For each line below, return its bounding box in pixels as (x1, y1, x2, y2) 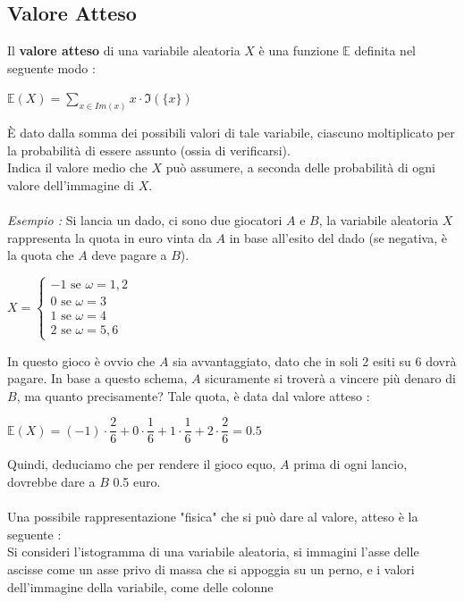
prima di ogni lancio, (293, 455, 408, 473)
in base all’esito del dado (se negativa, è (229, 228, 447, 247)
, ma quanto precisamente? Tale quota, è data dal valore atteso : (16, 386, 370, 405)
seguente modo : (7, 58, 96, 77)
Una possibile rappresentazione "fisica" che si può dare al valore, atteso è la (7, 507, 418, 526)
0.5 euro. (113, 472, 161, 491)
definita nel (354, 41, 417, 60)
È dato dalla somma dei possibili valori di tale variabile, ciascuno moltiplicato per (7, 123, 455, 142)
